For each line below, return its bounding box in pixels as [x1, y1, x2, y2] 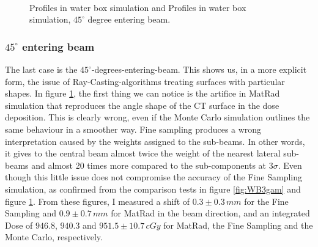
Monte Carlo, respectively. [5, 230, 103, 243]
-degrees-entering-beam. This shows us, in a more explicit [91, 63, 307, 75]
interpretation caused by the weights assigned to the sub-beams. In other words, [5, 135, 305, 147]
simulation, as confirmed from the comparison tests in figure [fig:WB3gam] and [5, 182, 301, 195]
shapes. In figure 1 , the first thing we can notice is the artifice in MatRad [5, 87, 280, 100]
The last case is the [5, 63, 78, 75]
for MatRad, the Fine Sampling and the [163, 218, 313, 231]
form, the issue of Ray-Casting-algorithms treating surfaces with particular [5, 75, 285, 87]
